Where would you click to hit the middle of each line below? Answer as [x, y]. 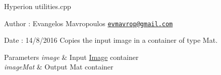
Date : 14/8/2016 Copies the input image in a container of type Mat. [111, 40]
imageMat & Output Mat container [59, 67]
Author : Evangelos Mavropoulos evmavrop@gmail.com [89, 23]
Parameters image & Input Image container [71, 57]
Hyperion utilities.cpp [38, 6]
